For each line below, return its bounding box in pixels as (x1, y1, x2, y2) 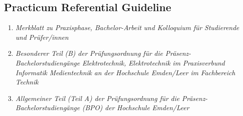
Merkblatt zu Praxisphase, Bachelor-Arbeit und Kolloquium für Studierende (15, 22, 240, 33)
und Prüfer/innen (15, 32, 69, 42)
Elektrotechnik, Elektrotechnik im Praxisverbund (82, 57, 225, 67)
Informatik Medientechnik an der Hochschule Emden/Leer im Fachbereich (15, 67, 235, 77)
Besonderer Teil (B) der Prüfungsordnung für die (15, 48, 163, 58)
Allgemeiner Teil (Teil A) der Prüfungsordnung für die (15, 93, 180, 103)
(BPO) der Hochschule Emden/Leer (82, 102, 189, 113)
